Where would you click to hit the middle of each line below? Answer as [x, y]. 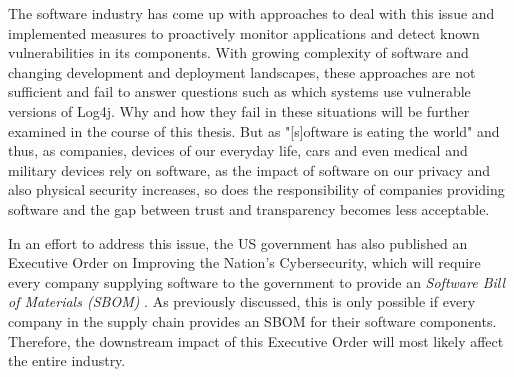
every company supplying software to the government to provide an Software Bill [257, 281]
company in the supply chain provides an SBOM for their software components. [252, 320]
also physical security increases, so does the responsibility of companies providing [256, 189]
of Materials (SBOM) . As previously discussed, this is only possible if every [242, 301]
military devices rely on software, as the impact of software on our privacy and [249, 169]
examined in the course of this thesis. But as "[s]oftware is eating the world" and [254, 130]
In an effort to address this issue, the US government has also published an [238, 242]
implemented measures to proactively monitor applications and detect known [244, 32]
